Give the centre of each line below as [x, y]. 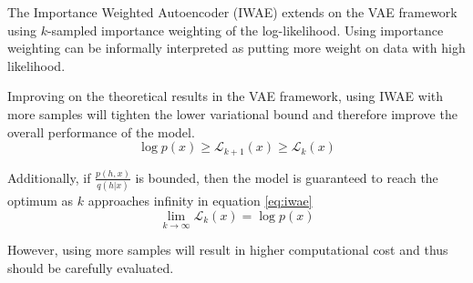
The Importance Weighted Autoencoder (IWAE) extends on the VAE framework [232, 12]
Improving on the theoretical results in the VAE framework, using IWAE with [226, 96]
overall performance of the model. [101, 131]
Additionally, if [49, 177]
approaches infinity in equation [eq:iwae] [200, 201]
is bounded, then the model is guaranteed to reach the [287, 177]
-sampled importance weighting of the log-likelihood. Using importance [245, 30]
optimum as [41, 201]
